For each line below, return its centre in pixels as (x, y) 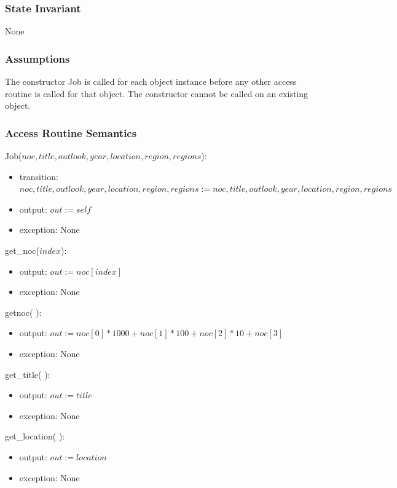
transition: (39, 176)
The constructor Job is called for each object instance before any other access (151, 81)
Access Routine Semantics (71, 132)
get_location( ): (35, 436)
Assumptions (37, 58)
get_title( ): (28, 374)
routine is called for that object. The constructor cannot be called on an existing (157, 93)
